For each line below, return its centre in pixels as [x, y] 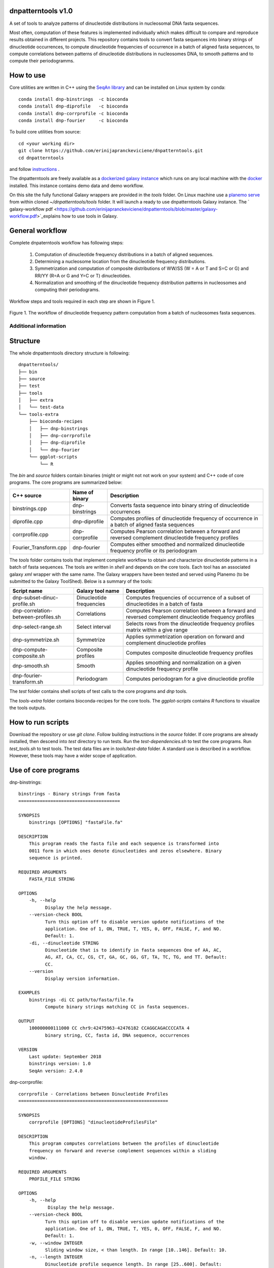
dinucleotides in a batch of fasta [164, 604]
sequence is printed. [56, 858]
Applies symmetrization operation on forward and [185, 637]
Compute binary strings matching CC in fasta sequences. [117, 1007]
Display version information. [82, 978]
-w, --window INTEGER [56, 1243]
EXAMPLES [29, 993]
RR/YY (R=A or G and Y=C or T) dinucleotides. [83, 275]
